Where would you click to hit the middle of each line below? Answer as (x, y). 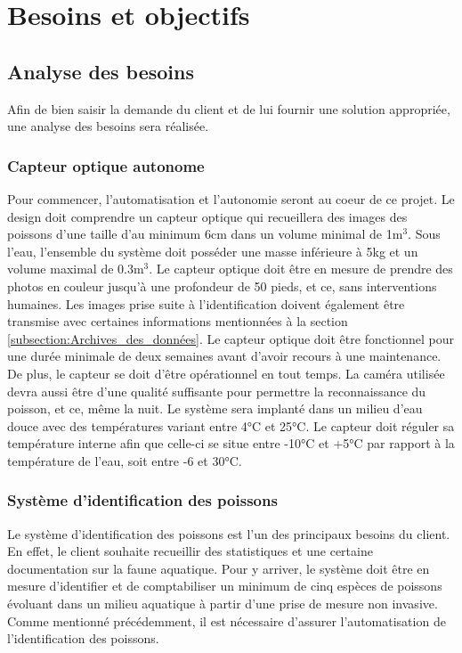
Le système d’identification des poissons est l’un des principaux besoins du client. (229, 533)
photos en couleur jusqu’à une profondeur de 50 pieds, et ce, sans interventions (222, 286)
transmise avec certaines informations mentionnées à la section (178, 321)
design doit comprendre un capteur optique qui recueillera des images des (207, 216)
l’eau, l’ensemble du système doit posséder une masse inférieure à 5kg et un (213, 251)
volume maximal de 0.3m (76, 269)
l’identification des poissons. (83, 638)
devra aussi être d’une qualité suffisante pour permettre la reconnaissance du (217, 391)
